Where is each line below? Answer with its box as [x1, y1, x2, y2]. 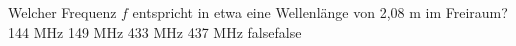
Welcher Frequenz [8, 2, 117, 22]
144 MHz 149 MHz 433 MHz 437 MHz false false [8, 21, 302, 42]
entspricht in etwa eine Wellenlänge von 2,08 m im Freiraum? [132, 2, 508, 22]
